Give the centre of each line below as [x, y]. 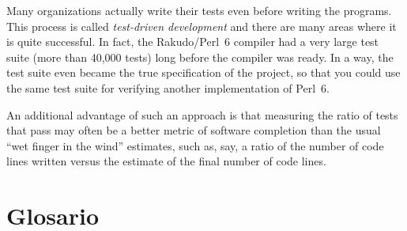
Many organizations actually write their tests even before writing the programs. [199, 10]
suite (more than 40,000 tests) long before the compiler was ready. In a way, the [200, 57]
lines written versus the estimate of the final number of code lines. [166, 161]
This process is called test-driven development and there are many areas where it [202, 26]
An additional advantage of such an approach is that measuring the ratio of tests [202, 114]
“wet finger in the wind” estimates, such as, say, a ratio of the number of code [195, 145]
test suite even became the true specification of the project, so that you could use [203, 72]
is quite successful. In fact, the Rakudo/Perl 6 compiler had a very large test [193, 42]
